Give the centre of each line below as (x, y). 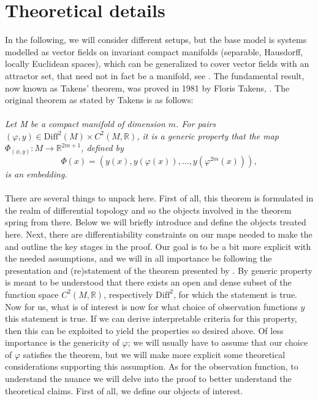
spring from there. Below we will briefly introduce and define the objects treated (156, 222)
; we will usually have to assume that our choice (218, 342)
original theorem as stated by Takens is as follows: (99, 100)
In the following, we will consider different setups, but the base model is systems (156, 40)
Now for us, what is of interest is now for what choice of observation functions (151, 306)
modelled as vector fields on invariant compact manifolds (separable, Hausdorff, (154, 51)
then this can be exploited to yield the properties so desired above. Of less (144, 330)
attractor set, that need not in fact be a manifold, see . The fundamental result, (155, 75)
